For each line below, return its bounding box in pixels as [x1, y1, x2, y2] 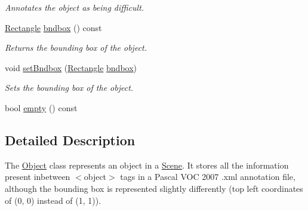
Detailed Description [5, 130, 135, 149]
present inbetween [5, 170, 70, 183]
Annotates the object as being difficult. [5, 1, 144, 13]
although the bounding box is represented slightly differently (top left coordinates [5, 182, 303, 194]
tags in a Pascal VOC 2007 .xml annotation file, [120, 170, 295, 183]
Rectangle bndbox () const [5, 21, 102, 33]
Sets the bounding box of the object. [5, 81, 134, 94]
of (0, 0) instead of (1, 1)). [5, 194, 101, 206]
